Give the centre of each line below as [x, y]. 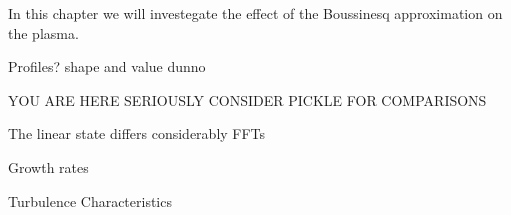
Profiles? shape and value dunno [107, 66]
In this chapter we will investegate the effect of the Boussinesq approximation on [255, 13]
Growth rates [48, 166]
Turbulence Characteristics [90, 200]
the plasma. [43, 32]
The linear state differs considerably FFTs [137, 133]
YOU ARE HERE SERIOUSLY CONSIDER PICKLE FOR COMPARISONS [247, 99]
